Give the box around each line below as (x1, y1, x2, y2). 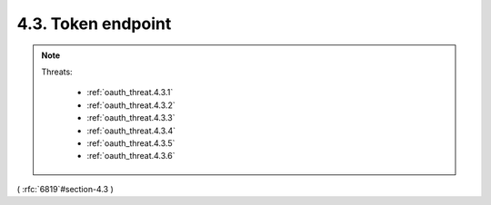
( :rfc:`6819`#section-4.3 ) (16, 183, 114, 194)
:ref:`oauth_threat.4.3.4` (86, 125, 176, 136)
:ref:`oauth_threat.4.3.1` (86, 87, 174, 98)
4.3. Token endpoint (16, 14, 172, 34)
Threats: (41, 66, 73, 77)
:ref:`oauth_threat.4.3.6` (86, 151, 175, 161)
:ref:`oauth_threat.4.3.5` (86, 137, 175, 149)
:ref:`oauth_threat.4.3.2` (86, 100, 176, 111)
